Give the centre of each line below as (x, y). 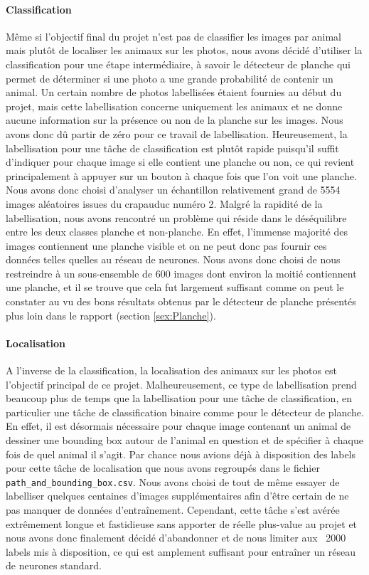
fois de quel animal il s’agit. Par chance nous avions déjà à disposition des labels (181, 454)
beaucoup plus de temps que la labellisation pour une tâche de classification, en (179, 398)
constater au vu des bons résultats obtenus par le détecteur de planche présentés (181, 301)
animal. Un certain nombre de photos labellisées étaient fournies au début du (174, 92)
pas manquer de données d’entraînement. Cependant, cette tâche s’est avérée (173, 510)
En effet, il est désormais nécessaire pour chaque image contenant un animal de (178, 426)
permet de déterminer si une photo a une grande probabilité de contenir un (170, 78)
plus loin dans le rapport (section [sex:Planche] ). (111, 315)
